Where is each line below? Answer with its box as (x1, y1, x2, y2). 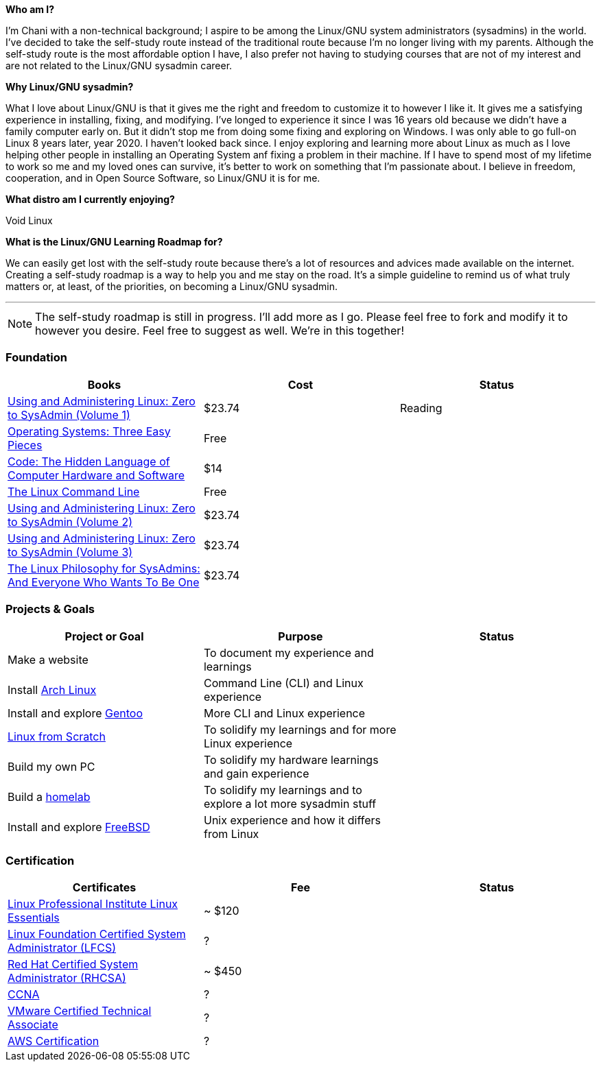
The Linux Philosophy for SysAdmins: (8, 561, 200, 575)
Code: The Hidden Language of (8, 454, 170, 468)
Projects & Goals (5, 602, 95, 616)
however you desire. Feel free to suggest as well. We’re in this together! (35, 324, 404, 337)
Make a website (8, 652, 89, 667)
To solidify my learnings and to (203, 782, 362, 797)
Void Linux (5, 215, 53, 226)
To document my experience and (203, 645, 374, 660)
